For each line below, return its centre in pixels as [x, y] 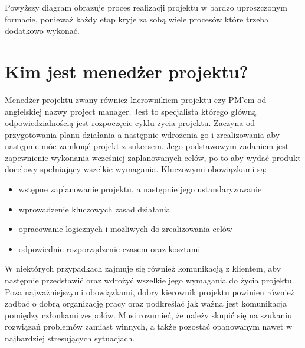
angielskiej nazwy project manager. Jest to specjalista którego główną [131, 111]
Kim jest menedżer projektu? [127, 71]
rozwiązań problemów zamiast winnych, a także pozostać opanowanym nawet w [149, 326]
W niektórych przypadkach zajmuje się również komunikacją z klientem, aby [143, 268]
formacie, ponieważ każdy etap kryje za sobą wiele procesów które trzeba [137, 19]
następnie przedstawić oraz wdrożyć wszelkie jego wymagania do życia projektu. [150, 280]
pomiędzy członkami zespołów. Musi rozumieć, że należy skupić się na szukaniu [148, 315]
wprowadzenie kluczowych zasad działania [94, 209]
